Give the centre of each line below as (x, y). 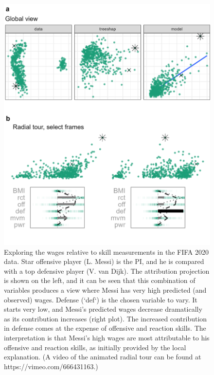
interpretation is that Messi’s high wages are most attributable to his (107, 337)
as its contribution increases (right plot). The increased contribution (106, 318)
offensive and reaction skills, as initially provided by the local (95, 347)
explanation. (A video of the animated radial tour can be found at (103, 357)
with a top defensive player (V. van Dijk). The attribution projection (107, 271)
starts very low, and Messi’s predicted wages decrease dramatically (103, 309)
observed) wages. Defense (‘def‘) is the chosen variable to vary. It (101, 299)
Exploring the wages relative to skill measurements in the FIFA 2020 (106, 252)
